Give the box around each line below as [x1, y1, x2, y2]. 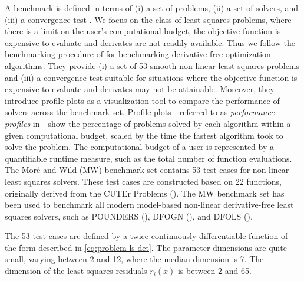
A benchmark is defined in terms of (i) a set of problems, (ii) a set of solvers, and [5, 2, 299, 14]
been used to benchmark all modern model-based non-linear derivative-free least [5, 198, 294, 211]
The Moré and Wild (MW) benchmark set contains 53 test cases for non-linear [5, 164, 289, 176]
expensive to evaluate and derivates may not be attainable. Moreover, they [5, 83, 275, 95]
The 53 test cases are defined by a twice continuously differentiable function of [5, 230, 288, 242]
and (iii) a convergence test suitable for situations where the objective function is [5, 71, 298, 83]
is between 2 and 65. [177, 264, 252, 277]
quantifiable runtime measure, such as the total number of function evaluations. [5, 152, 292, 164]
